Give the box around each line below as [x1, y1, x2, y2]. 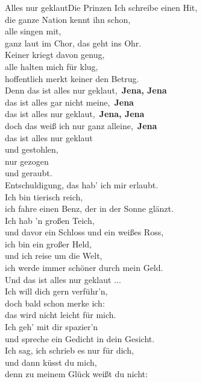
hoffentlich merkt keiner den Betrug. [5, 72, 139, 84]
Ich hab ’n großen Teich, [5, 214, 95, 226]
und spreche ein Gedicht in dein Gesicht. [5, 332, 155, 345]
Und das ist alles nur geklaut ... [5, 273, 121, 285]
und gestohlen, [5, 143, 58, 156]
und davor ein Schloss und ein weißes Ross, [5, 226, 164, 238]
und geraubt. [5, 167, 52, 179]
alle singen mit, [5, 25, 62, 37]
